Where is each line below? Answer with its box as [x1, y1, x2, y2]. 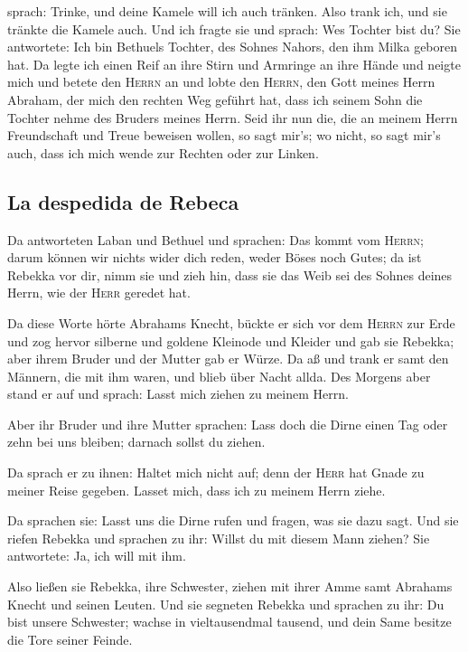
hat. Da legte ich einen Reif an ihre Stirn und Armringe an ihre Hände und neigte [7, 54, 461, 73]
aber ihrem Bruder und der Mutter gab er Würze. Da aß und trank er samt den [7, 349, 449, 368]
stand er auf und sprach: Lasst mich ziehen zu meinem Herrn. [7, 384, 349, 403]
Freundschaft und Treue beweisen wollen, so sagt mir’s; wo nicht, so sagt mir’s [7, 126, 441, 145]
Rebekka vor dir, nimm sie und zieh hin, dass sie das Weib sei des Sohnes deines [7, 265, 453, 284]
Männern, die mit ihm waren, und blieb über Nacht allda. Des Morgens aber [7, 366, 431, 385]
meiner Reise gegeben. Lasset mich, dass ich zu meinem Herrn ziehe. [7, 480, 386, 499]
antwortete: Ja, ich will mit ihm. [7, 546, 186, 565]
